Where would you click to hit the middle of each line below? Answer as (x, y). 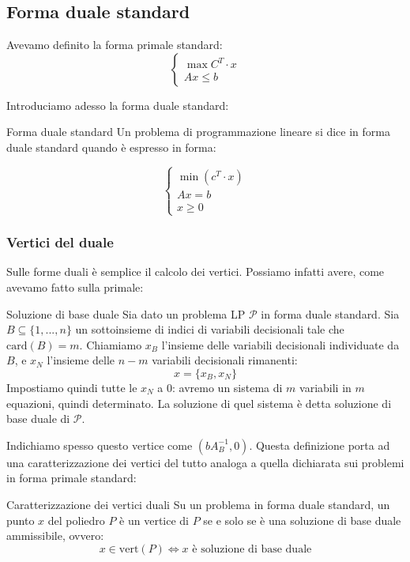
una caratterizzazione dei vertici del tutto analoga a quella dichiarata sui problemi (205, 462)
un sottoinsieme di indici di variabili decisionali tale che (210, 329)
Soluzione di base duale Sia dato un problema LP (126, 313)
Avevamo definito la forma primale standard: (115, 45)
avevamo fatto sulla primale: (75, 287)
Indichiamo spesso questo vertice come (100, 445)
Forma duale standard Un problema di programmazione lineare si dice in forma (198, 132)
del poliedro (76, 520)
